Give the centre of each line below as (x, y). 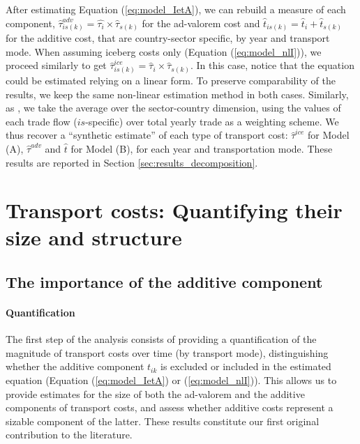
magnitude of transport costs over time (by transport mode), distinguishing (167, 352)
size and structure (94, 237)
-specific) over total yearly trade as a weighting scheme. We (212, 121)
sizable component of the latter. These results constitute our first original (163, 421)
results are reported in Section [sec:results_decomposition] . (132, 162)
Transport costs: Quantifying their (174, 210)
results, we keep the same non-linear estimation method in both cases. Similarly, (177, 94)
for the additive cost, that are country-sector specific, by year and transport (168, 38)
